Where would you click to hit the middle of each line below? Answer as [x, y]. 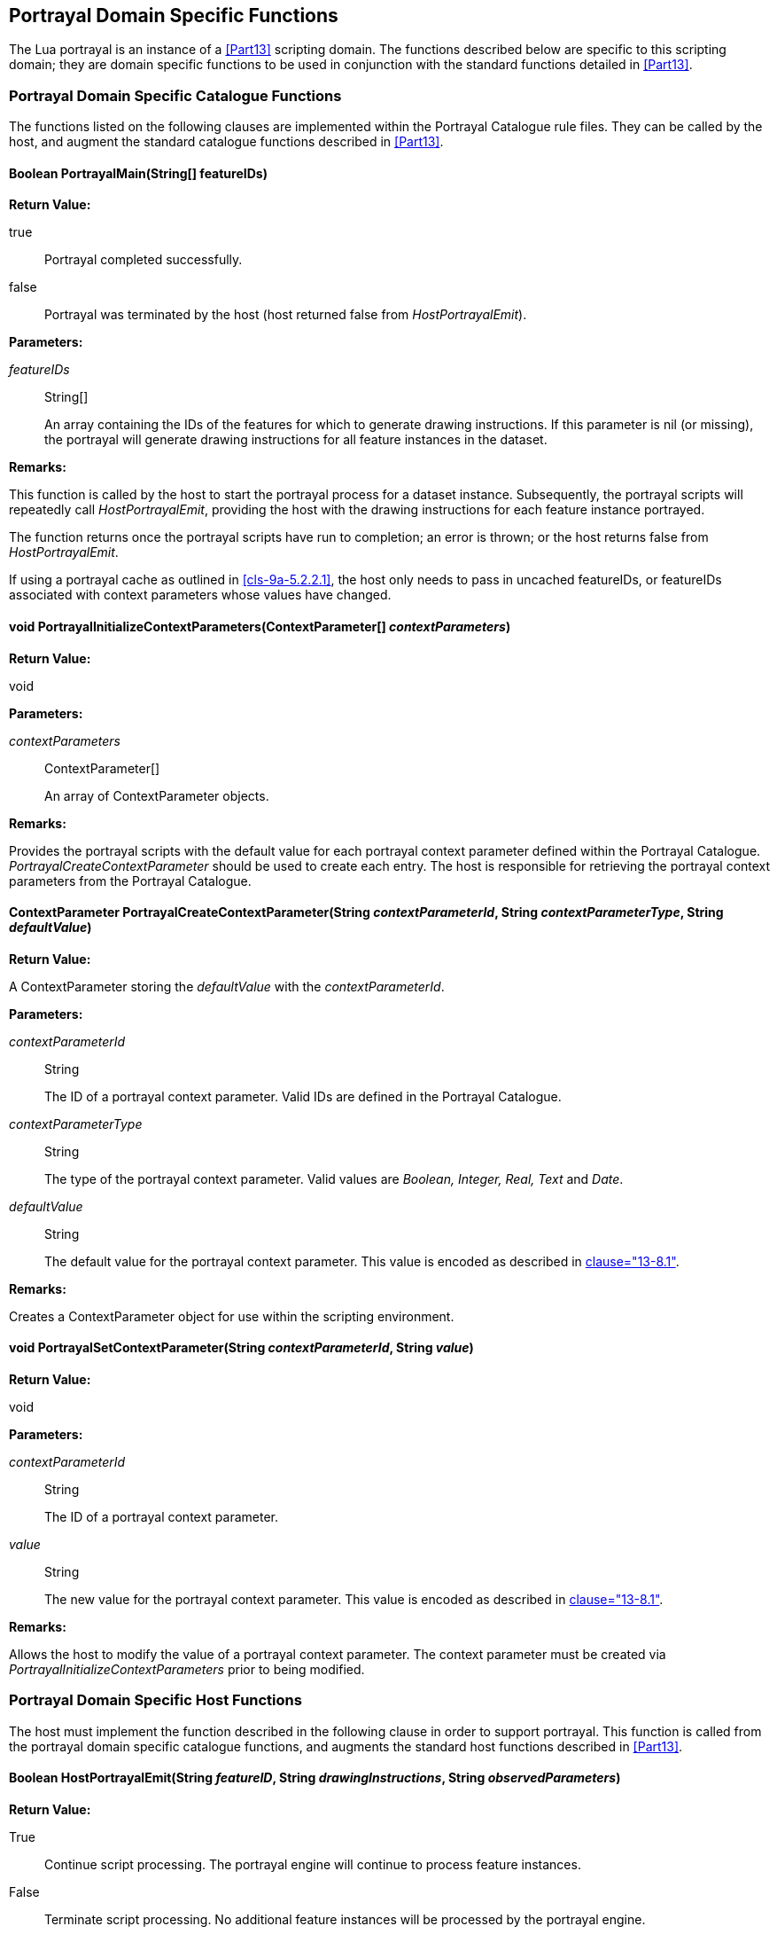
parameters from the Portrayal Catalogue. [130, 881]
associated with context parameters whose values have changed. [200, 595]
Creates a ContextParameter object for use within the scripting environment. [232, 1316]
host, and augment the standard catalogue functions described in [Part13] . [226, 142]
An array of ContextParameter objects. [157, 795]
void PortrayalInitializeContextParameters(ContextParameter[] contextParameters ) [260, 626]
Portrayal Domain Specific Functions [174, 16]
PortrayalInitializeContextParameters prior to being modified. [187, 1670]
